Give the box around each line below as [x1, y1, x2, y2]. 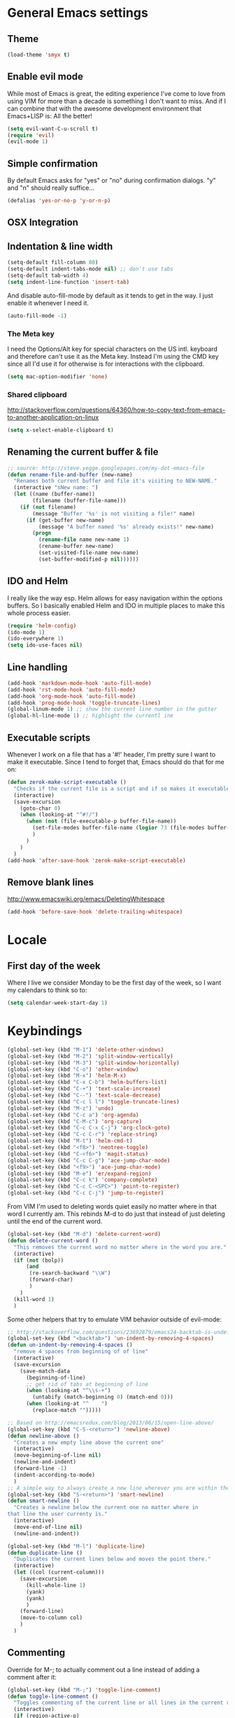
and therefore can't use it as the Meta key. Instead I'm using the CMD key [7, 352, 219, 360]
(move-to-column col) [20, 1614, 83, 1621]
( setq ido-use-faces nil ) [7, 642, 83, 649]
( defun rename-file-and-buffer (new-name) [7, 471, 133, 478]
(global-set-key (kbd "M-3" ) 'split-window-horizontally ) [7, 1059, 180, 1066]
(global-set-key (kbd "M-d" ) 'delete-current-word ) [7, 1231, 161, 1238]
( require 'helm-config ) [7, 622, 77, 629]
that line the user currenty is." [7, 1511, 108, 1518]
